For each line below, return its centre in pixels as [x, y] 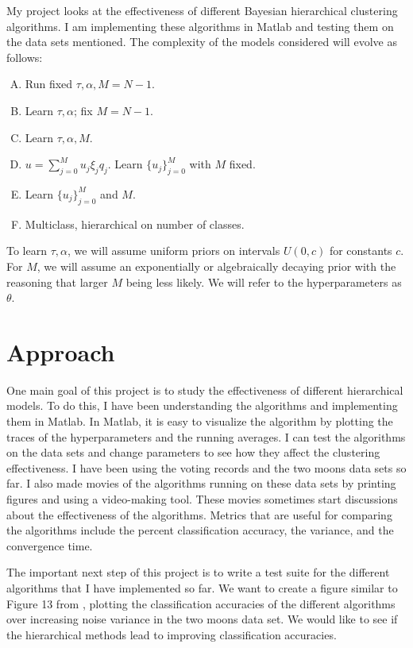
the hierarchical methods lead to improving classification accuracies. [172, 634]
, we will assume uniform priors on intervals [174, 251]
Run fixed [49, 84]
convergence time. [50, 545]
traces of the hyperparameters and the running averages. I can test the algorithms [206, 436]
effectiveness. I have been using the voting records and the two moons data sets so [206, 467]
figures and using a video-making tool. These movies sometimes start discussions [202, 499]
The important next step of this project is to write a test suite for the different [198, 572]
